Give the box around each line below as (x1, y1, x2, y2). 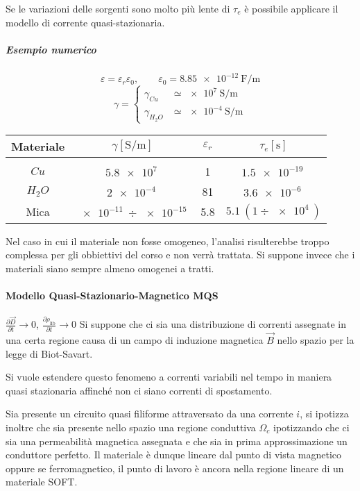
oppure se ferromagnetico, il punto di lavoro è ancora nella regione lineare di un (6, 460, 344, 475)
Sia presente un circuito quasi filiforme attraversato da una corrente (6, 406, 293, 421)
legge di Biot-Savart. (6, 346, 93, 360)
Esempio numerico (6, 42, 96, 56)
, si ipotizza (300, 406, 349, 421)
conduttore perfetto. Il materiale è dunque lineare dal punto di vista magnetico (6, 447, 342, 462)
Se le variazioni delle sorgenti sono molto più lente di (6, 1, 230, 15)
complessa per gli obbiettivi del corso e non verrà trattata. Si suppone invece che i (6, 247, 355, 262)
